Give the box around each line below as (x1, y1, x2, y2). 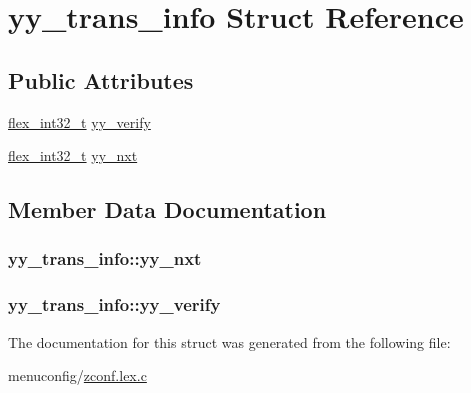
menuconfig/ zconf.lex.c (8, 365, 147, 386)
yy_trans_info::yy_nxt (8, 246, 202, 271)
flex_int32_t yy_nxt (8, 145, 138, 166)
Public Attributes (8, 64, 194, 95)
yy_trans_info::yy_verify (8, 292, 221, 317)
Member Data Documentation (8, 194, 327, 225)
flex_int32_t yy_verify (8, 111, 151, 132)
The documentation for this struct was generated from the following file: (8, 331, 451, 352)
